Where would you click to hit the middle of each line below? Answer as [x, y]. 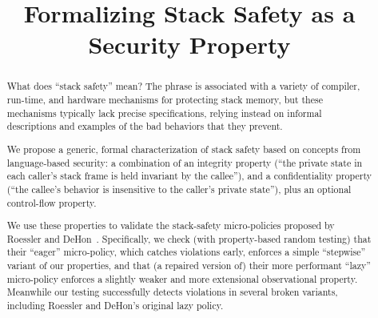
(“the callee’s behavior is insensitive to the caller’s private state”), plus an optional [179, 189]
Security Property [189, 44]
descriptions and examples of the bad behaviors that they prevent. [145, 126]
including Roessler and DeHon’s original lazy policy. [115, 305]
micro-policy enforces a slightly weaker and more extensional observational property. [182, 278]
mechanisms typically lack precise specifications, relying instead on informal [164, 113]
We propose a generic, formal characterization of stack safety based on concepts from [184, 149]
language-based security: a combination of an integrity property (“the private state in [185, 162]
